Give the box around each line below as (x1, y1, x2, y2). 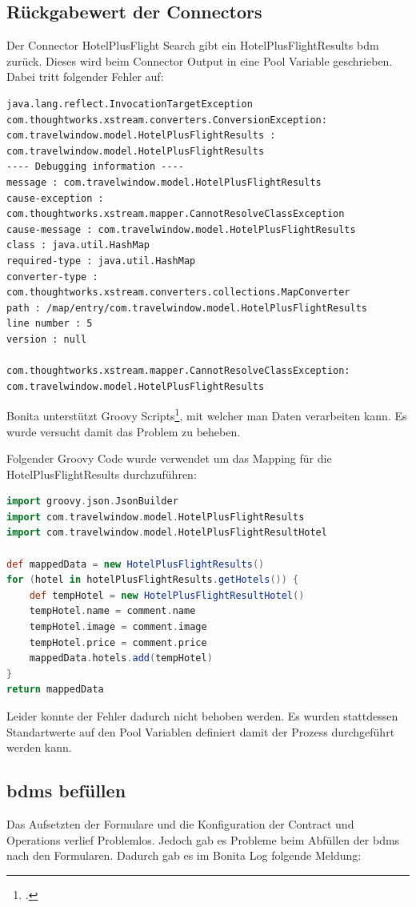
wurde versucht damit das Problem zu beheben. (6, 423, 241, 439)
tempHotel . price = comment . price (29, 636, 207, 648)
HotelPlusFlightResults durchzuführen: (6, 465, 197, 482)
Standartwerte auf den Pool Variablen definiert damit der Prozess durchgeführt (6, 723, 395, 740)
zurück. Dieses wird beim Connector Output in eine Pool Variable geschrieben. (6, 52, 393, 69)
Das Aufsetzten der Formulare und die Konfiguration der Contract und (6, 816, 354, 832)
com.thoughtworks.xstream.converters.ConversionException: (6, 114, 327, 126)
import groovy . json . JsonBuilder (6, 496, 178, 508)
